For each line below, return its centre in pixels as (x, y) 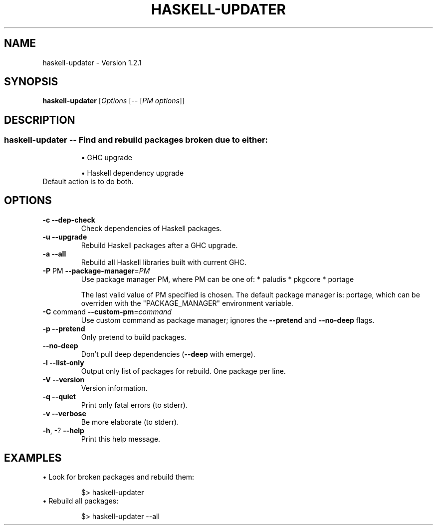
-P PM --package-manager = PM (96, 270)
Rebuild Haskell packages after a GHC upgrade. (159, 245)
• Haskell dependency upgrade (132, 173)
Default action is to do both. (88, 181)
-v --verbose (64, 413)
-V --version (64, 379)
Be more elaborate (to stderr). (130, 422)
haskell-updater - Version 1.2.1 (92, 62)
